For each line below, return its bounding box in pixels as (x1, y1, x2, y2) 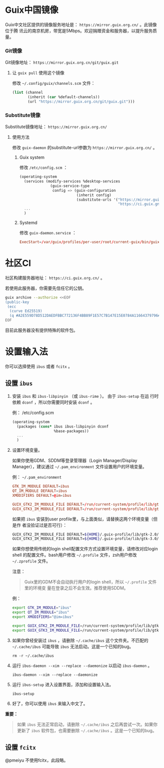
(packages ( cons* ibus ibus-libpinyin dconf (17, 424, 109, 429)
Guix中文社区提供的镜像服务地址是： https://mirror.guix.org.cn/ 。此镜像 (5, 22, 157, 27)
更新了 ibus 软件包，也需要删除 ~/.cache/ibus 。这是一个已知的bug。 (17, 727, 157, 733)
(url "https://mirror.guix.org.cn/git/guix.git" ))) (27, 99, 135, 104)
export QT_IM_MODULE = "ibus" (12, 610, 69, 615)
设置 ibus (5, 379, 33, 387)
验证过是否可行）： (30, 522, 67, 528)
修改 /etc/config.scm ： (19, 165, 68, 171)
